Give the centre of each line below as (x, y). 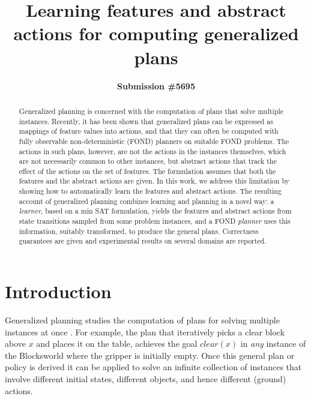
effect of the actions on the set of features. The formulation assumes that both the (147, 171)
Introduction (58, 291)
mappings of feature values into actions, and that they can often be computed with (149, 131)
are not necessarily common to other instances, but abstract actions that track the (148, 161)
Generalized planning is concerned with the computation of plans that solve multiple (151, 111)
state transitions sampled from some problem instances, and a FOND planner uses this (155, 221)
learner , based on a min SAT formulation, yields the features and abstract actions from (155, 211)
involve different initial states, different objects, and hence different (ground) (146, 378)
